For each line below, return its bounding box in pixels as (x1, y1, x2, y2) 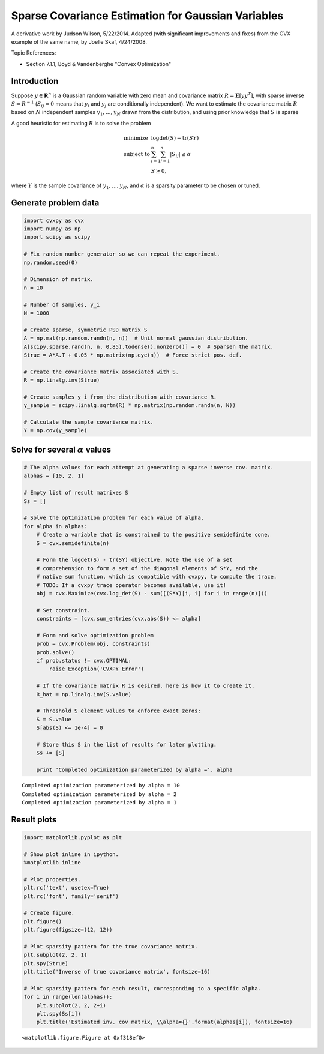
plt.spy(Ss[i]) (36, 1010, 81, 1017)
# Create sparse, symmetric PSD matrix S (23, 326, 148, 333)
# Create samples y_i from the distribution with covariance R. (23, 393, 217, 400)
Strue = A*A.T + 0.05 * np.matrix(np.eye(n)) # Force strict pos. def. (23, 351, 242, 358)
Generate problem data (11, 197, 100, 208)
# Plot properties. (23, 876, 81, 882)
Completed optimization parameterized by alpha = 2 (22, 790, 177, 798)
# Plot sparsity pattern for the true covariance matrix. (23, 943, 198, 950)
